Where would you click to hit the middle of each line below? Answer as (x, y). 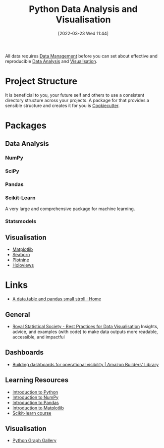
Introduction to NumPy (35, 397)
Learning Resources (37, 380)
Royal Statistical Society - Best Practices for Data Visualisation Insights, (85, 326)
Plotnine (21, 260)
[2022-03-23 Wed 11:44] (83, 33)
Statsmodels (21, 222)
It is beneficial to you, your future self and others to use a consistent (75, 95)
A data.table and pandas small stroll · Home (57, 299)
